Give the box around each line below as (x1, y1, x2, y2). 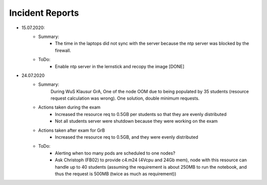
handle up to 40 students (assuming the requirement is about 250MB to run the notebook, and (55, 164, 247, 170)
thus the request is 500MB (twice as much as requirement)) (55, 171, 177, 177)
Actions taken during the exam (38, 104, 101, 111)
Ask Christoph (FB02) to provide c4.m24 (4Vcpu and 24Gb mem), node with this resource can (55, 157, 247, 163)
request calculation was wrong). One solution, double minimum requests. (50, 95, 200, 101)
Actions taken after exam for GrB (38, 127, 105, 133)
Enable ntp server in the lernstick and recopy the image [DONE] (55, 63, 185, 69)
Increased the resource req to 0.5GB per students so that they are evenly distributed (55, 111, 227, 117)
